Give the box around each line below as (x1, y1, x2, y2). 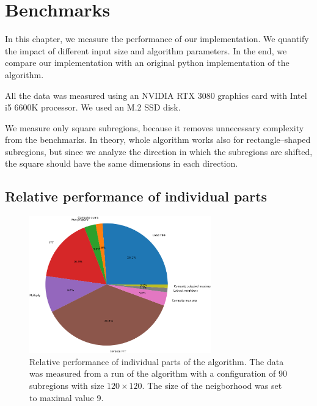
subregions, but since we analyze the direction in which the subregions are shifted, (5, 145, 313, 158)
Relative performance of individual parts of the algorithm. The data (29, 355, 284, 368)
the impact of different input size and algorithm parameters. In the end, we (5, 44, 287, 57)
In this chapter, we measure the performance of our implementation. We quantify (5, 32, 309, 45)
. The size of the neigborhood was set (142, 379, 282, 391)
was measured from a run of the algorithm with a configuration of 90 (29, 367, 287, 380)
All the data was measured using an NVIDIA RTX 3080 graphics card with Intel (5, 89, 307, 101)
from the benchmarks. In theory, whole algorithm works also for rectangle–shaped (5, 133, 311, 146)
